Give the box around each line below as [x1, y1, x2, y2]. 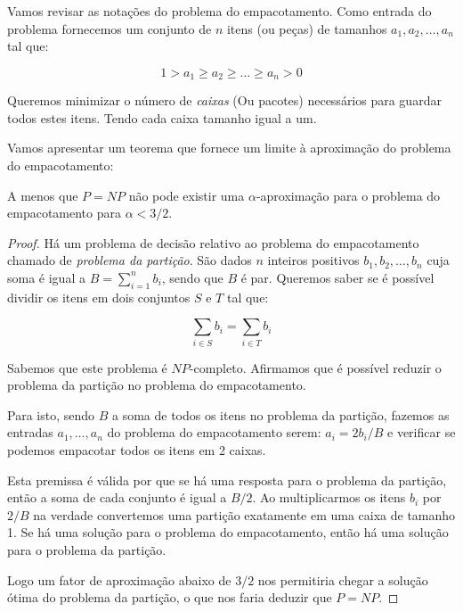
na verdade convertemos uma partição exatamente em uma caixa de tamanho [33, 505, 456, 524]
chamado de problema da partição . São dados [7, 251, 252, 269]
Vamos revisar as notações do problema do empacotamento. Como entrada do [7, 2, 432, 20]
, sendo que [161, 268, 223, 286]
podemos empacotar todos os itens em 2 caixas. [7, 441, 266, 459]
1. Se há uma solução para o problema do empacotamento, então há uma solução [7, 523, 449, 542]
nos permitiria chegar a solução [257, 570, 428, 589]
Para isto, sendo [7, 405, 94, 424]
